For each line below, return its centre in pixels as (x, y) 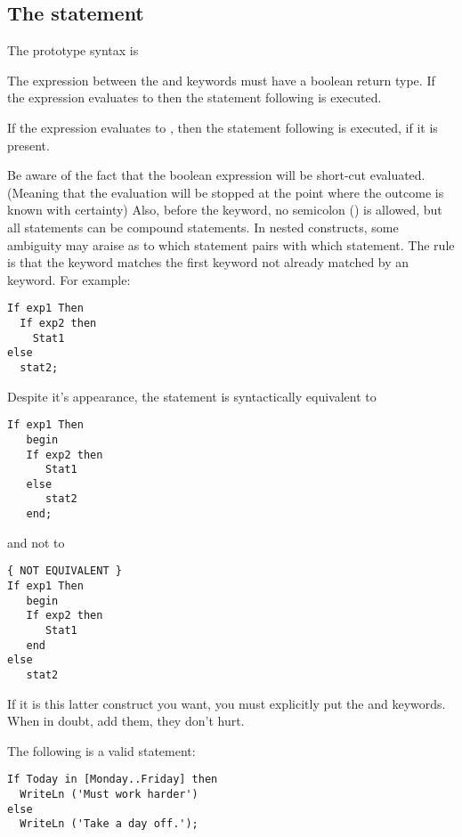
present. (28, 145)
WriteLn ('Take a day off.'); (109, 824)
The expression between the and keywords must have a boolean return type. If (221, 80)
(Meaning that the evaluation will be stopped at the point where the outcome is (226, 192)
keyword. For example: (69, 279)
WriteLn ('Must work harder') (109, 795)
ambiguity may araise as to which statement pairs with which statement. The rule (231, 244)
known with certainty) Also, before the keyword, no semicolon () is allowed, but (225, 210)
